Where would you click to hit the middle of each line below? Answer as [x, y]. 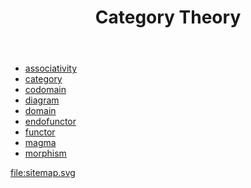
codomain [45, 90]
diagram [42, 100]
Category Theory [168, 17]
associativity [51, 68]
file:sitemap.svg [43, 173]
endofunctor [50, 122]
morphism [45, 153]
